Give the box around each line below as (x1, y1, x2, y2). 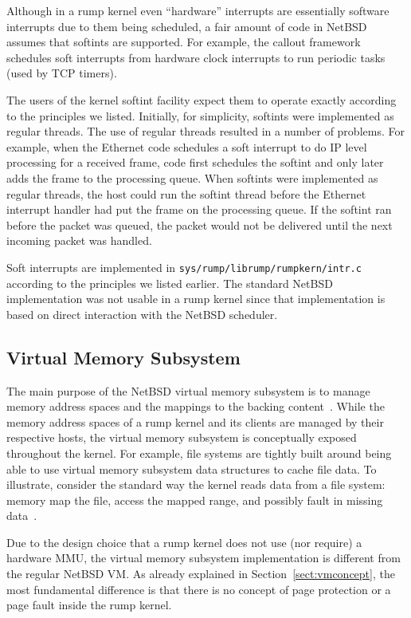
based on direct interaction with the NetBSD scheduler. (6, 305, 278, 322)
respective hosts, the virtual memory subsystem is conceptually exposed (6, 429, 357, 446)
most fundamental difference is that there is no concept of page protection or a (6, 581, 391, 597)
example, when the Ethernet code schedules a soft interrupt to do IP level (6, 138, 367, 155)
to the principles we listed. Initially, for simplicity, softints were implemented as (6, 107, 394, 124)
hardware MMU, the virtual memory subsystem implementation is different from (6, 549, 401, 566)
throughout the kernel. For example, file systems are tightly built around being (6, 444, 392, 461)
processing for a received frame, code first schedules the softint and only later (6, 154, 384, 171)
